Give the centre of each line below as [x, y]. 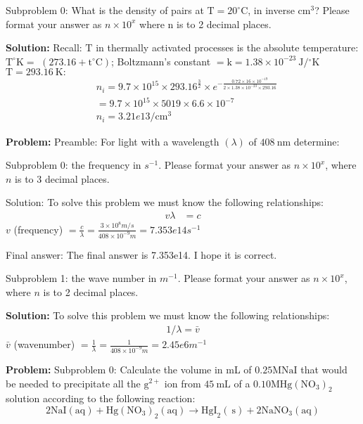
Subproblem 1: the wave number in [81, 278]
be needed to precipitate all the [73, 383]
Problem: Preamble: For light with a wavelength [113, 141]
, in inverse [271, 10]
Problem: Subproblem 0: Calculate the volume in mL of [129, 369]
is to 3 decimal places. [62, 178]
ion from [183, 383]
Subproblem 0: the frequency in [74, 165]
